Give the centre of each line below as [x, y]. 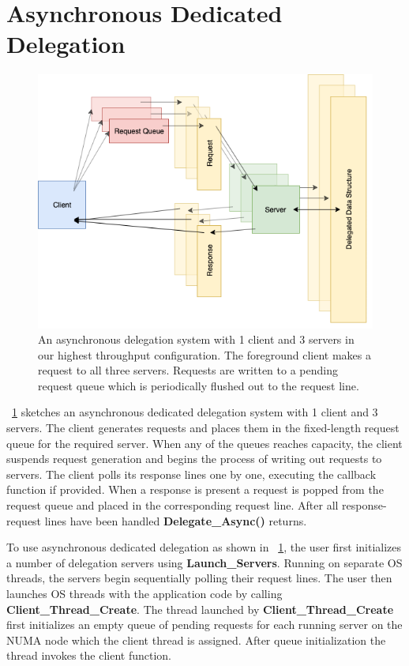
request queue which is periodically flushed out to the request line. [199, 385]
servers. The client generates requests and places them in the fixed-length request [203, 428]
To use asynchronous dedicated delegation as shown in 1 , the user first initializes [204, 547]
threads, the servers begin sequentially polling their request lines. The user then [199, 578]
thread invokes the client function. [89, 655]
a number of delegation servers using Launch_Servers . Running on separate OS [204, 562]
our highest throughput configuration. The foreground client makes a [204, 354]
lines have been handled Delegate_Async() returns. [176, 520]
